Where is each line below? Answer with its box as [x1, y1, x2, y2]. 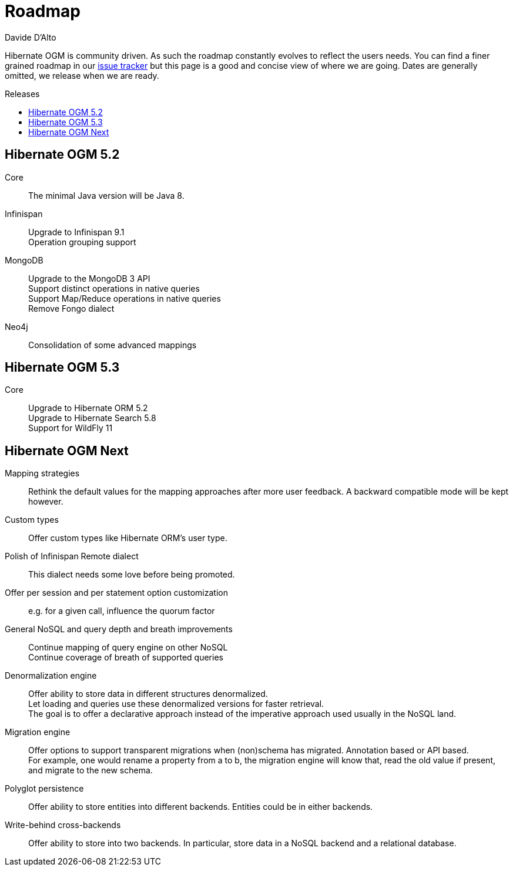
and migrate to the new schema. [28, 765, 153, 776]
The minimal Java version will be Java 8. [28, 190, 185, 201]
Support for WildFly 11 [28, 423, 113, 433]
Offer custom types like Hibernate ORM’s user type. [28, 533, 227, 543]
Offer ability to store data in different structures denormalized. [28, 689, 268, 699]
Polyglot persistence [5, 783, 84, 794]
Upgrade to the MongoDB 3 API [28, 273, 150, 283]
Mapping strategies [5, 468, 80, 479]
